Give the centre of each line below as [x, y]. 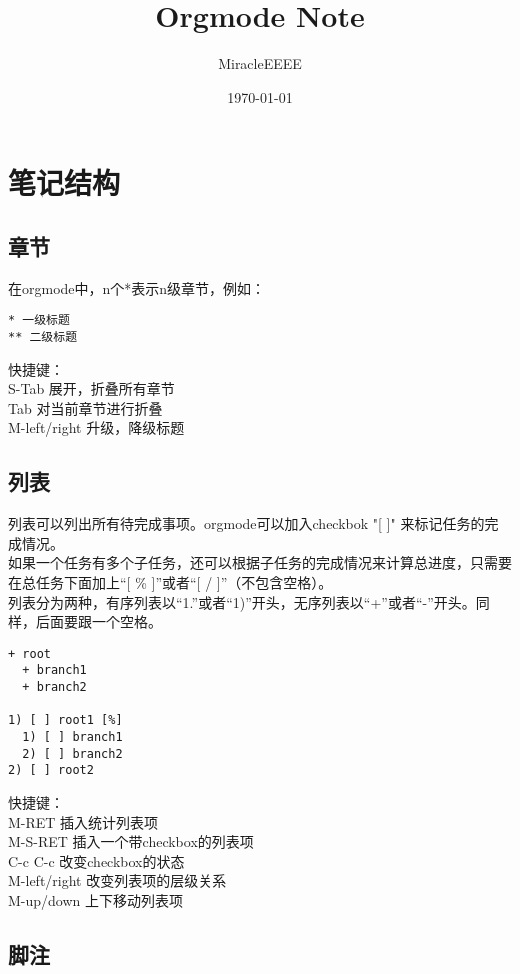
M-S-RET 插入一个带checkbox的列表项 [131, 841]
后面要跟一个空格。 [98, 621]
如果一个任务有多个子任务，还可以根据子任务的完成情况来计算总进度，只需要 [260, 562]
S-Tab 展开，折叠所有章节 [91, 388]
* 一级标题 [39, 320]
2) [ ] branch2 [72, 753]
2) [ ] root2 [51, 770]
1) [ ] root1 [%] [65, 720]
